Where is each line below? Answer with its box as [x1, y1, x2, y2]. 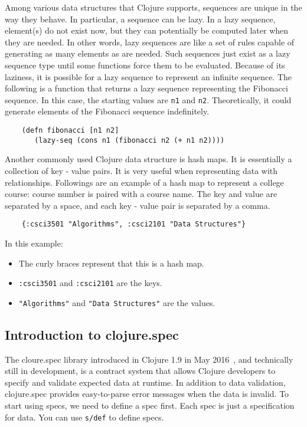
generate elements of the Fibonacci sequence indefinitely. [5, 105, 210, 117]
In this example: [5, 237, 63, 249]
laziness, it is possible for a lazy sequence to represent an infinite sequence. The [5, 70, 292, 83]
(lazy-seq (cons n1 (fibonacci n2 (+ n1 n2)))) [34, 136, 225, 144]
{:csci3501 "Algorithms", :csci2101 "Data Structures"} [21, 220, 246, 229]
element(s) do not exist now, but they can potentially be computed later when [5, 24, 289, 37]
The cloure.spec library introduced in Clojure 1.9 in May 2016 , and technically [5, 353, 293, 365]
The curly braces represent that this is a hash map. [18, 257, 204, 269]
